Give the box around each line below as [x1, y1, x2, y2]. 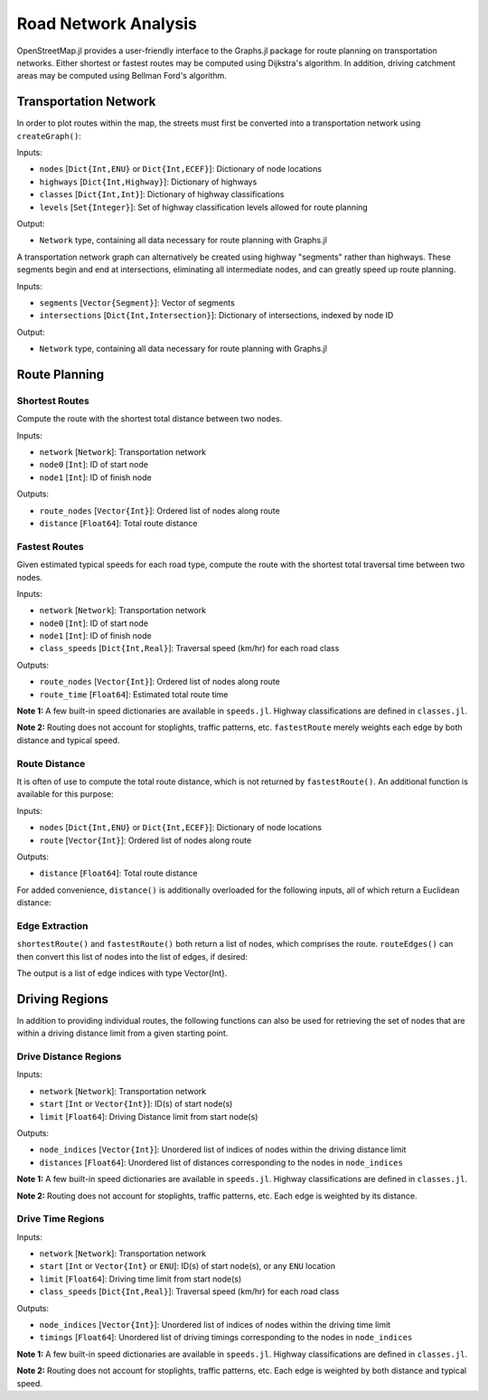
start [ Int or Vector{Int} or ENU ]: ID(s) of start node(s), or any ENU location [39, 1261, 336, 1272]
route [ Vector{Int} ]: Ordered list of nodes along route [39, 835, 252, 846]
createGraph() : [16, 130, 81, 141]
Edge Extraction [16, 919, 89, 932]
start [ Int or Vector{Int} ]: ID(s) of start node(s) [39, 1099, 233, 1110]
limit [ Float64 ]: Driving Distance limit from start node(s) [39, 1111, 258, 1121]
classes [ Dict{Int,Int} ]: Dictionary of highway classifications [39, 189, 285, 200]
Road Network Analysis [16, 14, 198, 33]
